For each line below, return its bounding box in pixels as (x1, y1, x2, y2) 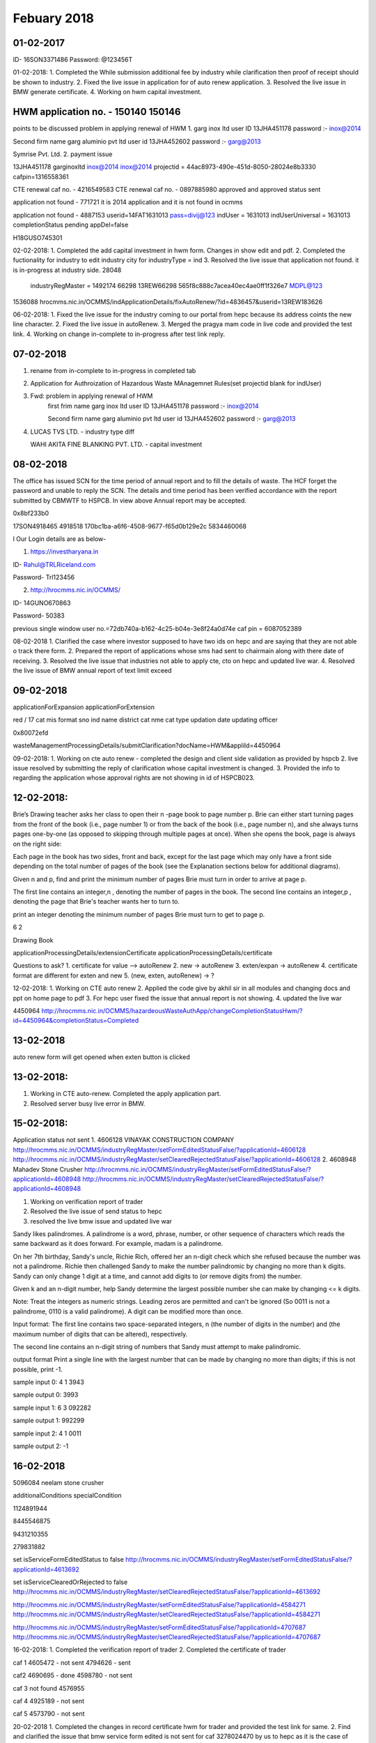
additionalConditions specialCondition (13, 1491, 122, 1500)
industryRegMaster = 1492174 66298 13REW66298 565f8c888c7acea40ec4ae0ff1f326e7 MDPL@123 (30, 282, 323, 290)
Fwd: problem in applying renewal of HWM (30, 392, 153, 400)
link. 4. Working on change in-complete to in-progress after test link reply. (13, 330, 226, 338)
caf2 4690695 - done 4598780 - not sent (13, 1671, 133, 1680)
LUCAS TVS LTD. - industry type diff (30, 427, 135, 436)
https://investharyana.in (30, 547, 99, 556)
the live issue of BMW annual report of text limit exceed (13, 667, 172, 675)
